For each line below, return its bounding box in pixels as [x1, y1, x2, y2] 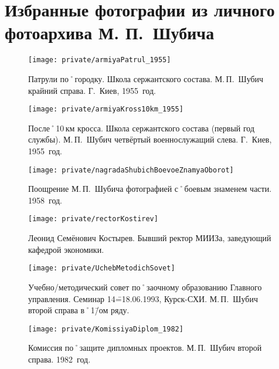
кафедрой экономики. [28, 243, 104, 255]
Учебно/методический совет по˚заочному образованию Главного [28, 280, 262, 293]
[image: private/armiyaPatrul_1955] [28, 56, 171, 65]
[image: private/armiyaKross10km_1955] [28, 105, 183, 114]
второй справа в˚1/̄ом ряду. [28, 304, 130, 316]
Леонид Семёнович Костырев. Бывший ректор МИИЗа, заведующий [28, 232, 271, 244]
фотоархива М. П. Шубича [5, 21, 215, 45]
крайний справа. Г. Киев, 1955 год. [28, 84, 156, 96]
